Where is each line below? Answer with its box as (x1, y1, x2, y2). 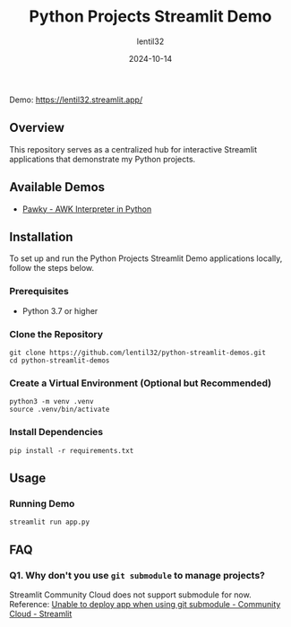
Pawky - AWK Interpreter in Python (21, 204, 152, 214)
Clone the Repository (9, 327, 104, 340)
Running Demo (9, 497, 75, 509)
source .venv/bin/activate (9, 405, 110, 414)
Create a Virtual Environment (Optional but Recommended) (9, 377, 271, 389)
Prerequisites (9, 285, 69, 298)
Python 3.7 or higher (21, 305, 98, 316)
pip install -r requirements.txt (9, 446, 134, 455)
